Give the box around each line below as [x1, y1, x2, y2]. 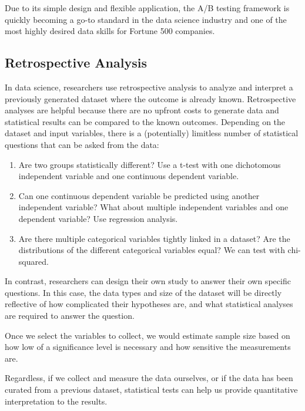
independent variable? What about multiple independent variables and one [18, 201, 289, 213]
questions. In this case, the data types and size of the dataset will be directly [5, 286, 282, 298]
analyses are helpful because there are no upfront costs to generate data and [5, 104, 279, 116]
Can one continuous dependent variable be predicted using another [18, 189, 260, 201]
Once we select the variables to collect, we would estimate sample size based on [5, 329, 290, 341]
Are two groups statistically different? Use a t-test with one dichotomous [18, 158, 281, 170]
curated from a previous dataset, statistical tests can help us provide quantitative [5, 383, 298, 396]
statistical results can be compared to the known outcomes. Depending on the [5, 115, 286, 127]
